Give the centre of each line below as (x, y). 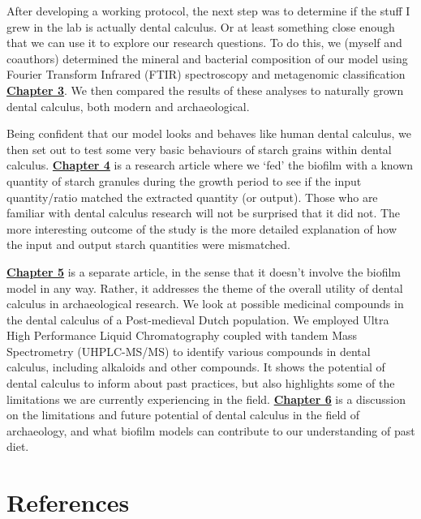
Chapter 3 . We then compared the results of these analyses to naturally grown (205, 90)
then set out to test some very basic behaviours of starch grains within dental (199, 149)
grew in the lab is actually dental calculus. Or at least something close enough (201, 26)
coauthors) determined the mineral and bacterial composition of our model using (207, 58)
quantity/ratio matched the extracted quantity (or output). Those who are (192, 197)
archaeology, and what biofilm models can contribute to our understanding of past (211, 430)
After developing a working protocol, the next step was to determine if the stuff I (208, 11)
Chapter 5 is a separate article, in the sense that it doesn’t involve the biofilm (204, 271)
